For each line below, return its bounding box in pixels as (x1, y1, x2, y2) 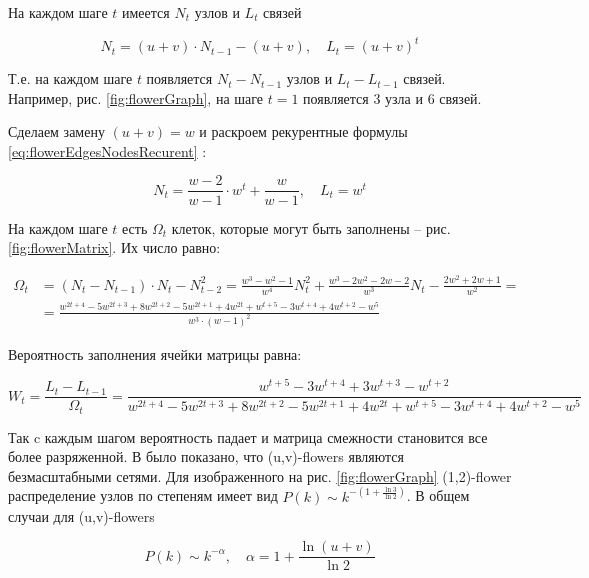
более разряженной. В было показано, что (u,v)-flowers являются (8, 446, 404, 467)
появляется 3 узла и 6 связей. (303, 87, 482, 108)
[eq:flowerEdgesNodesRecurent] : (8, 140, 207, 161)
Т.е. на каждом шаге (8, 68, 133, 89)
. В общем (406, 485, 470, 506)
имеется (122, 2, 170, 22)
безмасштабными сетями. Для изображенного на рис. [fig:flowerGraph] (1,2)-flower (8, 465, 512, 486)
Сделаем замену (8, 121, 105, 142)
